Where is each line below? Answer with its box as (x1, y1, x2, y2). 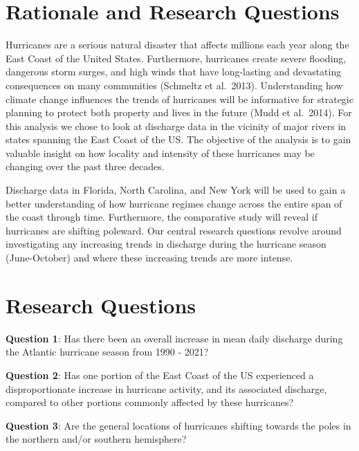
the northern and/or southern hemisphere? (6, 432, 187, 446)
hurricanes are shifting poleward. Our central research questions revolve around (6, 223, 342, 237)
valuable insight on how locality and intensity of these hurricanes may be (6, 145, 315, 160)
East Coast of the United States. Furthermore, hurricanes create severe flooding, (6, 50, 347, 65)
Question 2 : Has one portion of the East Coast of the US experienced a (6, 367, 314, 382)
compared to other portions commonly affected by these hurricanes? (6, 395, 294, 409)
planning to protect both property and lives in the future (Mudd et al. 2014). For (6, 105, 352, 120)
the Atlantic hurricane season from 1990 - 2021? (6, 344, 209, 359)
